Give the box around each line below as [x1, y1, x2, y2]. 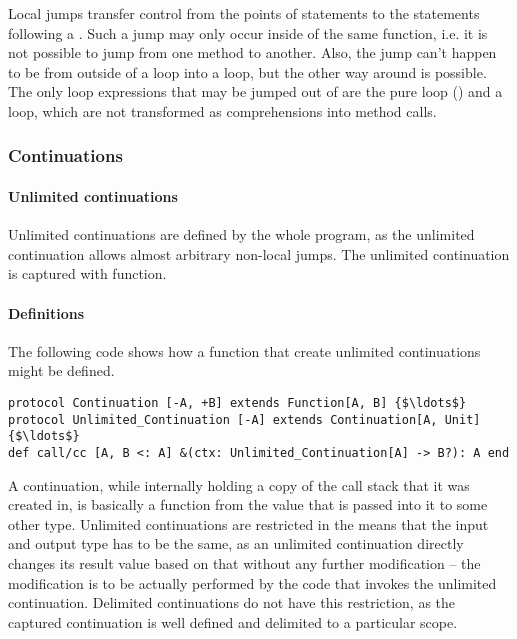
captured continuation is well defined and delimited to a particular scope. [8, 611, 458, 632]
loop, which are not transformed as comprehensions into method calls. [8, 100, 437, 121]
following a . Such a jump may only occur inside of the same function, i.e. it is [8, 22, 488, 43]
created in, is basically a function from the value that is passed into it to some [8, 494, 488, 515]
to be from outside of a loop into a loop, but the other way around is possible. [8, 61, 487, 82]
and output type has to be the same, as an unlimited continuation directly [8, 533, 464, 554]
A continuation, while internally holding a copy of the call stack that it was [8, 474, 470, 495]
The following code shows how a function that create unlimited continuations [8, 340, 481, 361]
